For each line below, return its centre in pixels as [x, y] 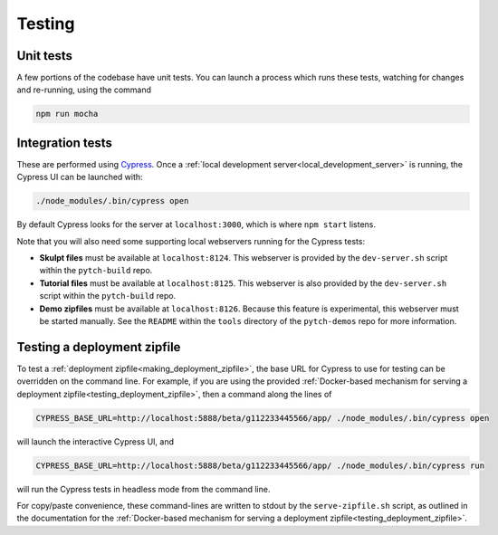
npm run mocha [67, 114]
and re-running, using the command [84, 90]
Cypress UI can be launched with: [80, 177]
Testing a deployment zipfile [99, 347]
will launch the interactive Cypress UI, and [96, 441]
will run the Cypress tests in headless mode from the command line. [144, 489]
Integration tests [65, 143]
